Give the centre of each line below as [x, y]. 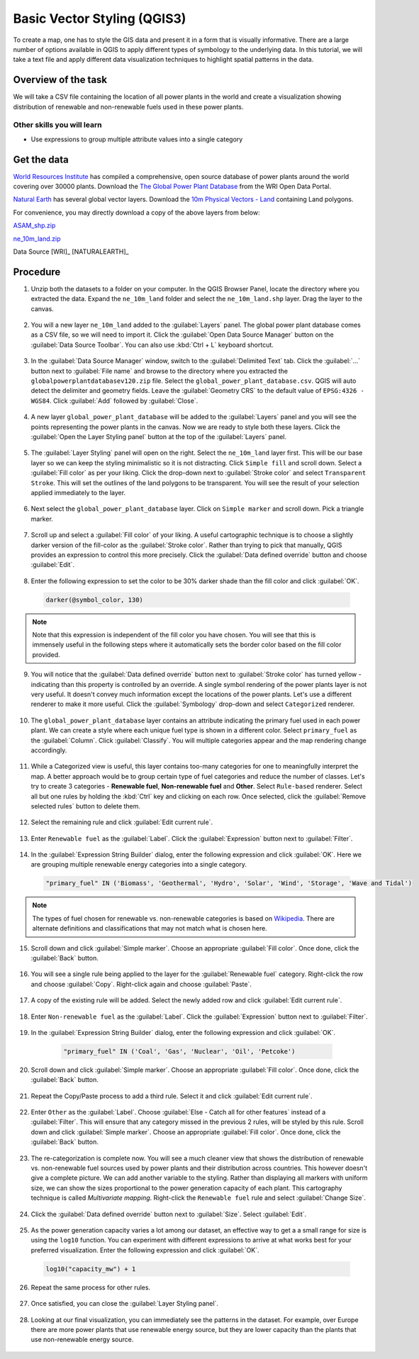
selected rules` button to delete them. [86, 806]
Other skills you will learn [57, 125]
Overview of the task [60, 80]
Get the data [41, 159]
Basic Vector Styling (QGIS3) [100, 18]
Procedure [37, 272]
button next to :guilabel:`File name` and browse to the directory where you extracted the [160, 371]
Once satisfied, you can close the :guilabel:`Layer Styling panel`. [125, 1304]
